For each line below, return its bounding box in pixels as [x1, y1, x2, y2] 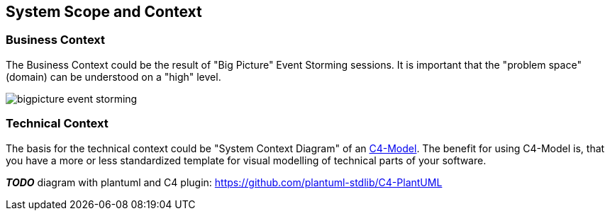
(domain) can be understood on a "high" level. [6, 70, 221, 83]
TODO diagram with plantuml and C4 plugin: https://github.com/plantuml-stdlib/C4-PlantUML [6, 176, 443, 188]
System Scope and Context [6, 3, 202, 21]
